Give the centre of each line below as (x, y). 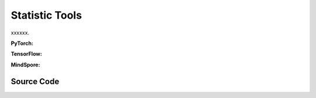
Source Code (35, 81)
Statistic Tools (46, 15)
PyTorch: (22, 43)
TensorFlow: (26, 54)
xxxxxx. (20, 33)
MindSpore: (25, 65)
